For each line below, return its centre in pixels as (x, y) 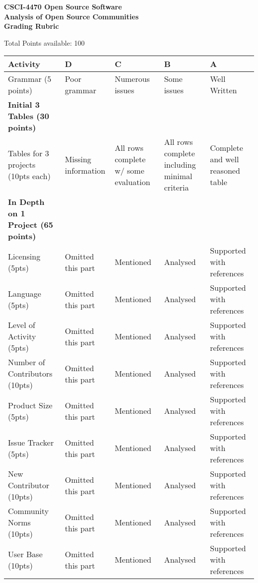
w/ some (129, 170)
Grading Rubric (32, 26)
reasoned (225, 170)
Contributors (30, 374)
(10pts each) (29, 176)
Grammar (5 (30, 79)
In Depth (26, 202)
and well (225, 159)
